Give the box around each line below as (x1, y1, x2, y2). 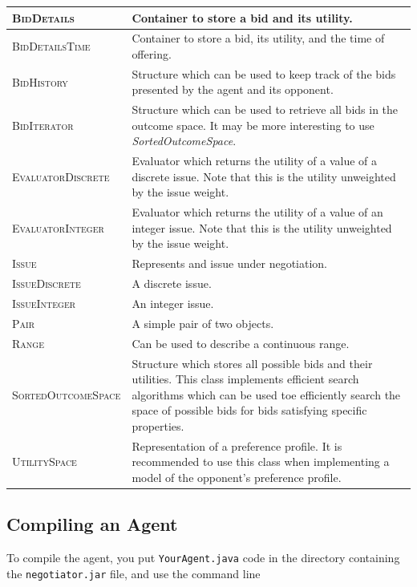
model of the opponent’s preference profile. (132, 468, 342, 485)
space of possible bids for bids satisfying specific (132, 402, 367, 419)
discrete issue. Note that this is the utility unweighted (132, 168, 396, 184)
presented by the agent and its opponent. (132, 81, 334, 98)
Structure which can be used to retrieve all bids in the (132, 101, 399, 118)
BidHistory (12, 73, 68, 90)
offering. (132, 45, 172, 62)
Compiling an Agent (6, 512, 178, 536)
